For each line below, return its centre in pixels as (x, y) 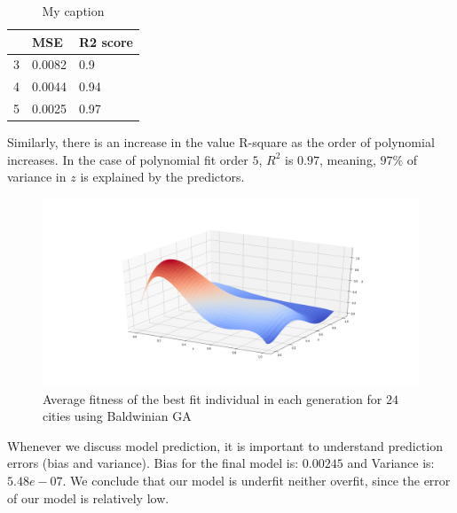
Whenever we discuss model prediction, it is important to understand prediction (225, 445)
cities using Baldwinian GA (117, 416)
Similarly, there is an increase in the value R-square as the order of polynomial (221, 142)
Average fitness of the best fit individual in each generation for (213, 398)
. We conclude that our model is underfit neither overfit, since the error (256, 480)
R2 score (106, 41)
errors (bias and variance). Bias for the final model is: (153, 463)
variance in (37, 177)
